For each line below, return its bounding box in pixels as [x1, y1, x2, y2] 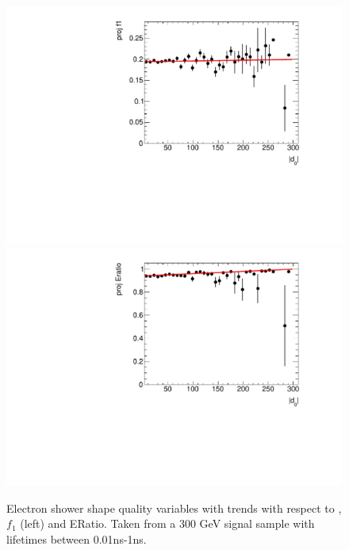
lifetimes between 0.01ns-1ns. [6, 530, 147, 547]
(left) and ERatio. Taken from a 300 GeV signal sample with [20, 515, 315, 532]
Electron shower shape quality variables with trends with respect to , [6, 499, 342, 516]
